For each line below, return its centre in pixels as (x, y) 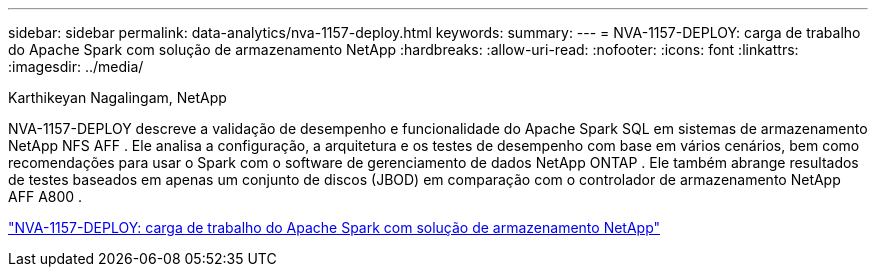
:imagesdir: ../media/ (76, 66)
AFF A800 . (45, 196)
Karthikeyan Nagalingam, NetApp (117, 97)
